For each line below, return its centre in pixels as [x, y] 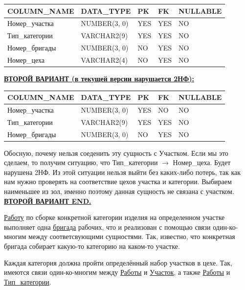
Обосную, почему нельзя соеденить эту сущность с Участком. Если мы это [116, 153]
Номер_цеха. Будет [202, 162]
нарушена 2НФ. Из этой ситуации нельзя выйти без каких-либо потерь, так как [122, 172]
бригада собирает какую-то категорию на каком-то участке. [92, 246]
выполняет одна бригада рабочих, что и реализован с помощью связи [107, 227]
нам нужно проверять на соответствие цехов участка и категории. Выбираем [118, 181]
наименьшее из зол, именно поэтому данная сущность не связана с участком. [119, 191]
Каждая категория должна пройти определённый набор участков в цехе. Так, [118, 262]
